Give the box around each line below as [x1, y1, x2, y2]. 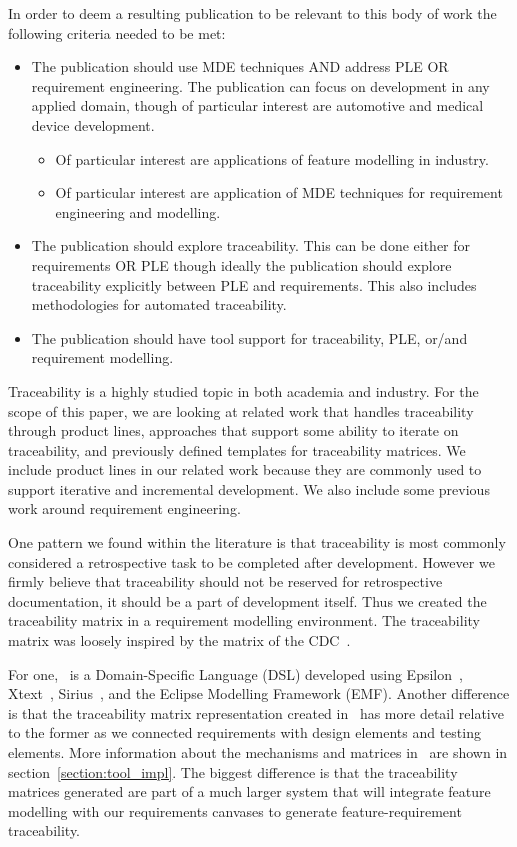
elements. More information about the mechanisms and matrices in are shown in [8, 742, 508, 762]
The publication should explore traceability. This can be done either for [31, 235, 471, 256]
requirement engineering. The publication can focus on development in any [31, 75, 490, 96]
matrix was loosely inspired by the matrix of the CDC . [8, 630, 351, 651]
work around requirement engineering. [8, 498, 241, 519]
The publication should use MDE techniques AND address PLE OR [31, 56, 449, 77]
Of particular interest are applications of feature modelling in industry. [55, 148, 489, 169]
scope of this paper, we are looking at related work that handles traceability [8, 400, 474, 421]
